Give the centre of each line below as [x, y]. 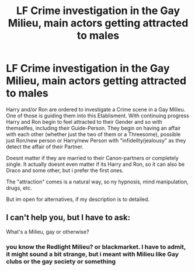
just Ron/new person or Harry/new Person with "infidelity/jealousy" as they [96, 140]
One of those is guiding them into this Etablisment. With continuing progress [98, 116]
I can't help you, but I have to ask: [68, 218]
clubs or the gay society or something [61, 261]
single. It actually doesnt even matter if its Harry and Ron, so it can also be [95, 164]
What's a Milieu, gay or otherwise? [48, 231]
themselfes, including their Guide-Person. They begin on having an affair [93, 128]
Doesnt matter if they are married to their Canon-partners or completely [93, 158]
